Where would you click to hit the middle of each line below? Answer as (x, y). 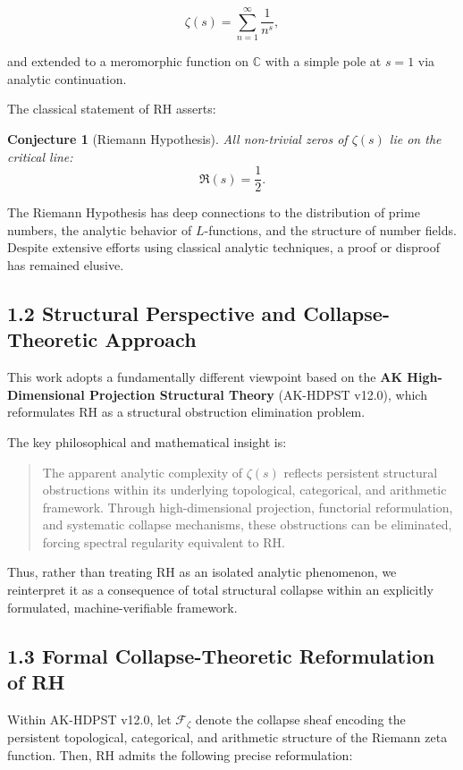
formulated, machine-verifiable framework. (122, 607)
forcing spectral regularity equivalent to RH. (164, 542)
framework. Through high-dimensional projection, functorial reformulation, (248, 507)
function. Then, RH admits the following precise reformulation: (180, 754)
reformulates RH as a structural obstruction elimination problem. (186, 412)
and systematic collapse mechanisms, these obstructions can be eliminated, (247, 525)
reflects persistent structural (361, 472)
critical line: (40, 156)
